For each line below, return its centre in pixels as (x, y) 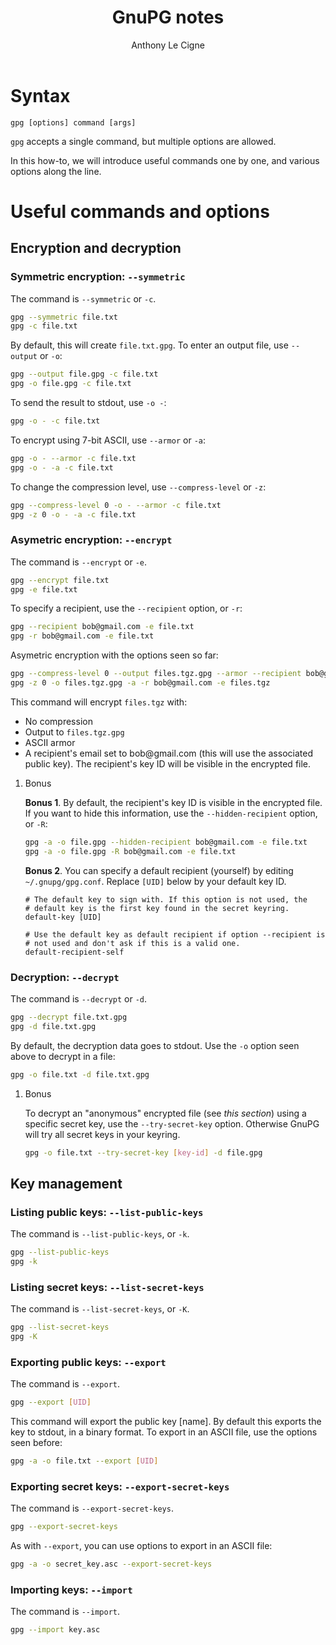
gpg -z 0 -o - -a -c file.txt (73, 514)
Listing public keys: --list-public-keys (107, 1212)
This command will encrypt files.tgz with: (99, 702)
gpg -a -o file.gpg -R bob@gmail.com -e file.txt (130, 851)
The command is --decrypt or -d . (79, 999)
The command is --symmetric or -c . (83, 298)
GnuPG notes (168, 17)
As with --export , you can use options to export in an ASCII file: (141, 1546)
